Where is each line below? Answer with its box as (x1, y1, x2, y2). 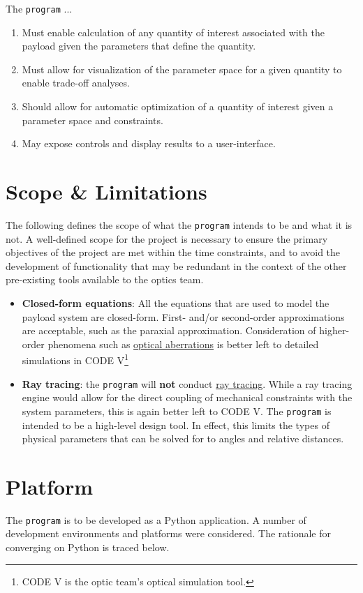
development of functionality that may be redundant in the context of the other (6, 258, 347, 273)
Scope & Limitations (6, 177, 207, 205)
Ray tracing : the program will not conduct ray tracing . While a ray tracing (22, 376, 353, 391)
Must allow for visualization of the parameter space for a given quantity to (22, 61, 342, 76)
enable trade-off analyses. (22, 75, 130, 90)
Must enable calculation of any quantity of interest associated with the (22, 24, 325, 39)
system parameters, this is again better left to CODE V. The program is (22, 403, 332, 418)
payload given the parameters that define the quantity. (22, 38, 256, 53)
